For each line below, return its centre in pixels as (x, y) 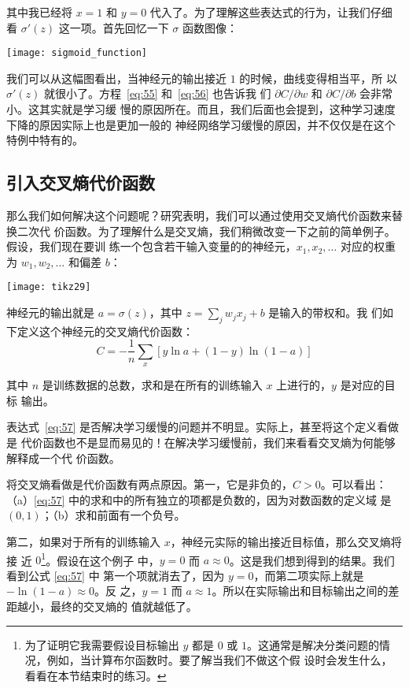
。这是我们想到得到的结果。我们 (312, 560)
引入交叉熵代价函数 (81, 182)
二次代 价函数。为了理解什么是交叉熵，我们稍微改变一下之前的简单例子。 (206, 231)
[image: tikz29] (49, 287)
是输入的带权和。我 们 (326, 312)
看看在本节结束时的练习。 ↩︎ (96, 675)
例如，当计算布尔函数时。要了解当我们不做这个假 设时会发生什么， (219, 660)
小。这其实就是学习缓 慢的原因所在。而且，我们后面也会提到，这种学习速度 (201, 109)
